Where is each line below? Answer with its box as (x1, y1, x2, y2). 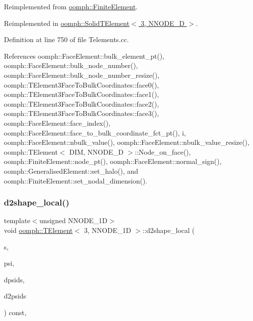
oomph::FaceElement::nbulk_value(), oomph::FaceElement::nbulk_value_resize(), (4, 137, 250, 147)
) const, (4, 307, 26, 317)
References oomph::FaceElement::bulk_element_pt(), (4, 50, 164, 61)
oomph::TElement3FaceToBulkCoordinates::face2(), (4, 98, 159, 109)
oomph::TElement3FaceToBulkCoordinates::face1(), (4, 89, 159, 99)
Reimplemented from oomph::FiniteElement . (4, 1, 138, 11)
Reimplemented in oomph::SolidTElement (4, 18, 129, 28)
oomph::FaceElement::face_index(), (4, 117, 111, 128)
